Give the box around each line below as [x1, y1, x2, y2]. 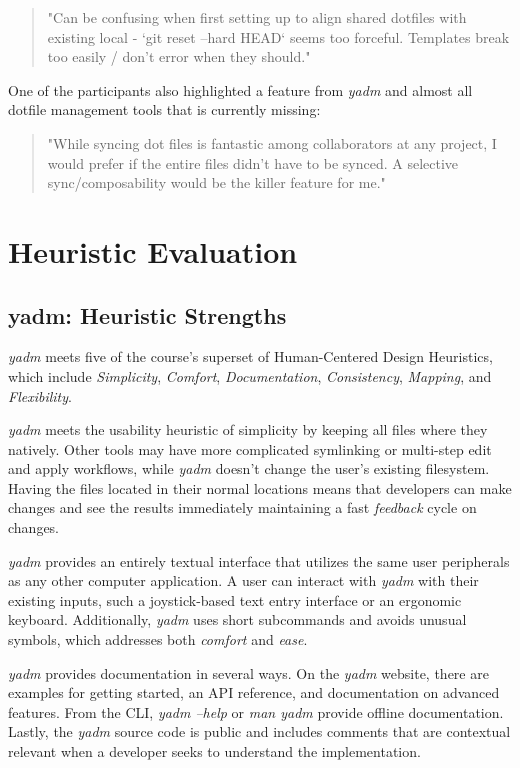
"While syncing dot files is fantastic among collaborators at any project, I [47, 132, 497, 153]
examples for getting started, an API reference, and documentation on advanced [8, 682, 500, 703]
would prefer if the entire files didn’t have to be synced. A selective [47, 152, 459, 173]
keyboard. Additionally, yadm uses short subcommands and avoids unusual [8, 609, 467, 630]
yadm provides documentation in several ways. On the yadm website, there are [8, 662, 489, 683]
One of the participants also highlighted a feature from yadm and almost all [8, 79, 473, 100]
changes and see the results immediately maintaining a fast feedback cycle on [8, 497, 477, 518]
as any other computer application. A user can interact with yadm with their [8, 570, 479, 591]
